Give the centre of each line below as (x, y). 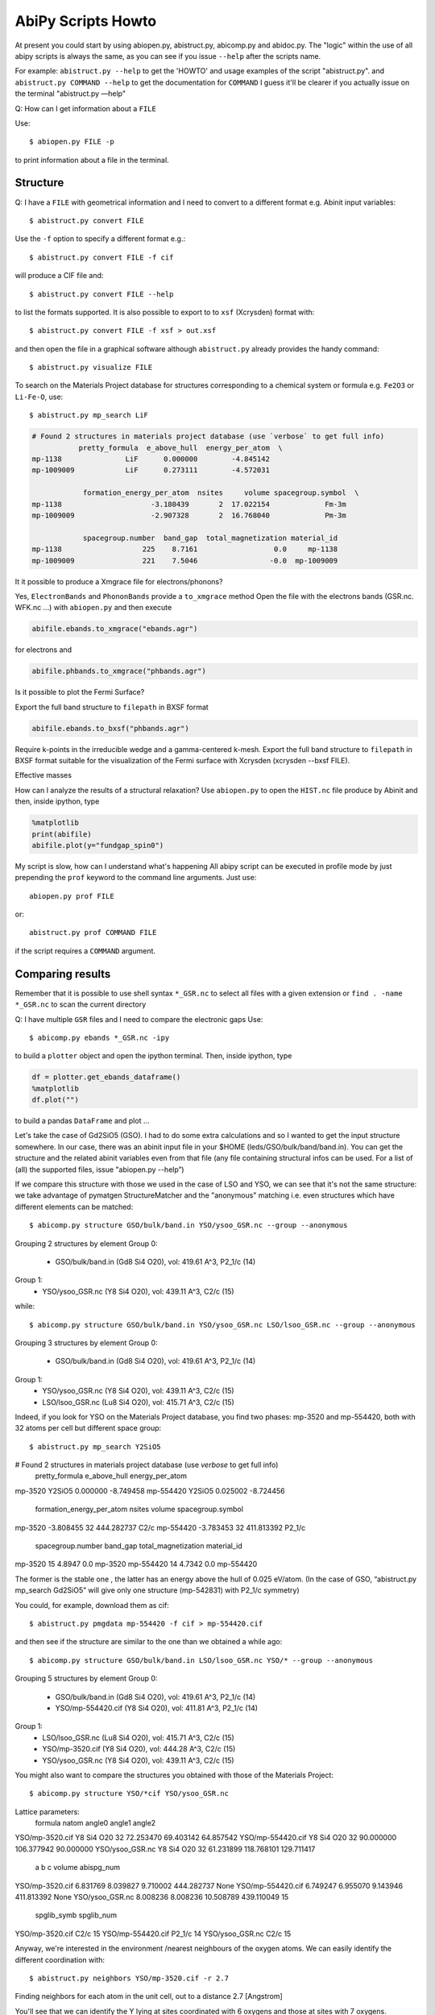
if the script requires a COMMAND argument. (85, 950)
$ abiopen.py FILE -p (72, 142)
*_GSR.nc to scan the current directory (81, 1004)
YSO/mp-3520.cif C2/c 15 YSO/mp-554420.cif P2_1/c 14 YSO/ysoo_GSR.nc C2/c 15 (153, 1934)
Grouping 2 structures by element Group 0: (86, 1243)
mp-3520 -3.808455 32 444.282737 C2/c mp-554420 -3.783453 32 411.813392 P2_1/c (160, 1527)
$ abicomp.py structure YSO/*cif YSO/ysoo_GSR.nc (129, 1794)
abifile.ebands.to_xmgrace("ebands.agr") (115, 629)
